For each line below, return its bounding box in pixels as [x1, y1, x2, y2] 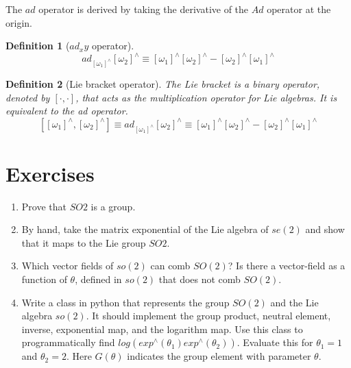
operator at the [267, 2, 331, 16]
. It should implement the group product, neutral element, [86, 308, 331, 323]
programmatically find [21, 335, 115, 349]
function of [21, 272, 67, 286]
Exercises [5, 159, 95, 187]
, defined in [75, 272, 122, 286]
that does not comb [158, 272, 241, 286]
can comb [150, 258, 191, 273]
